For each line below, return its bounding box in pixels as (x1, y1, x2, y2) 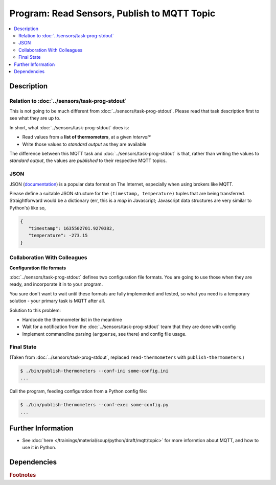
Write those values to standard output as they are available (22, 141, 147, 147)
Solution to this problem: (9, 307, 61, 313)
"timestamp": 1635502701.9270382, (28, 225, 115, 232)
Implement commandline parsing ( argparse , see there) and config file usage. (22, 331, 187, 337)
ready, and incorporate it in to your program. (9, 281, 103, 287)
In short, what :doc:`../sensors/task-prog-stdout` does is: (9, 124, 129, 130)
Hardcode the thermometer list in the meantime (22, 316, 122, 322)
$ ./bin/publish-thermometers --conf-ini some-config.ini (20, 368, 169, 374)
